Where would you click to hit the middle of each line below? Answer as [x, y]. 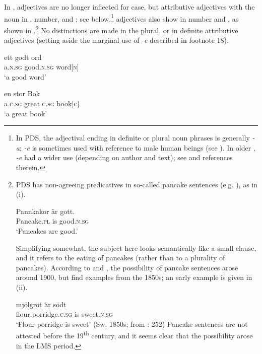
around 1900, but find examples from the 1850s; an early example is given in [134, 277]
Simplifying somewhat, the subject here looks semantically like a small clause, [136, 247]
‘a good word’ [25, 76]
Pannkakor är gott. [45, 211]
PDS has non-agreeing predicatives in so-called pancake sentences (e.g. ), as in [137, 184]
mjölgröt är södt [41, 304]
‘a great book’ [26, 113]
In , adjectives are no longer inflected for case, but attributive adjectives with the [129, 7]
